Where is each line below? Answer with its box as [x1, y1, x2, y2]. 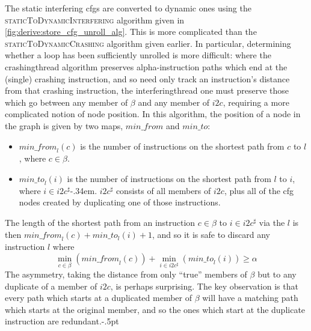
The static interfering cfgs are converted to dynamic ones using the [5, 2, 251, 14]
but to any [257, 268, 297, 281]
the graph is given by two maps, [5, 119, 123, 132]
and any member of [138, 96, 210, 108]
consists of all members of [115, 184, 211, 196]
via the [259, 216, 285, 228]
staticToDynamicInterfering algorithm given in [5, 13, 185, 26]
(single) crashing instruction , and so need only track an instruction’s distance [5, 72, 290, 85]
